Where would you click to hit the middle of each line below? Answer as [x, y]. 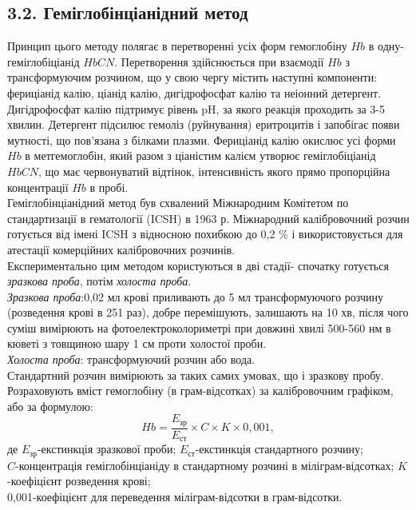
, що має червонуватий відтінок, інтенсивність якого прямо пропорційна [214, 171]
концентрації [38, 187]
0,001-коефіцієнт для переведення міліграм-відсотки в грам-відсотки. [175, 497]
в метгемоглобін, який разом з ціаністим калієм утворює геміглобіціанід [200, 155]
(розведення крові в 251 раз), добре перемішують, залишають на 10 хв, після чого [208, 312]
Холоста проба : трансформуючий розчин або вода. [131, 359]
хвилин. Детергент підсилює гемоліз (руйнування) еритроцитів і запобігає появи [204, 124]
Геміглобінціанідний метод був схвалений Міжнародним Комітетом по [178, 203]
